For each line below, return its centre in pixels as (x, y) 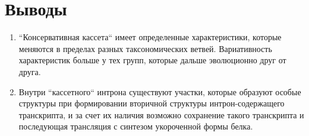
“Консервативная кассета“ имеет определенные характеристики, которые (150, 37)
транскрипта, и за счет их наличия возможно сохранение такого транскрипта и (161, 114)
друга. (30, 71)
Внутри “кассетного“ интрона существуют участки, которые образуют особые (160, 91)
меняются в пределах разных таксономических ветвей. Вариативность (145, 48)
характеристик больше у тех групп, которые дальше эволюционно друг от (152, 60)
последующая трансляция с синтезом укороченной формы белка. (136, 126)
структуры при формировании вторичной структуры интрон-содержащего (152, 103)
